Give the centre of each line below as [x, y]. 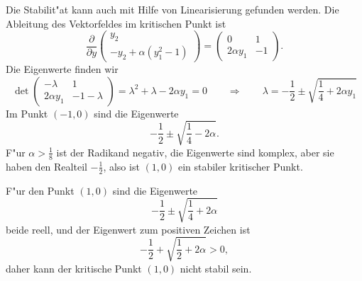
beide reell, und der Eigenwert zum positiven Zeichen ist [128, 229]
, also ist [121, 166]
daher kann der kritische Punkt [74, 268]
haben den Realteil [46, 166]
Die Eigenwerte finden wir [62, 69]
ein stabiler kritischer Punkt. [240, 166]
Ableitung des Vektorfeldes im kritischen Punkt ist [116, 23]
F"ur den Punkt [40, 190]
